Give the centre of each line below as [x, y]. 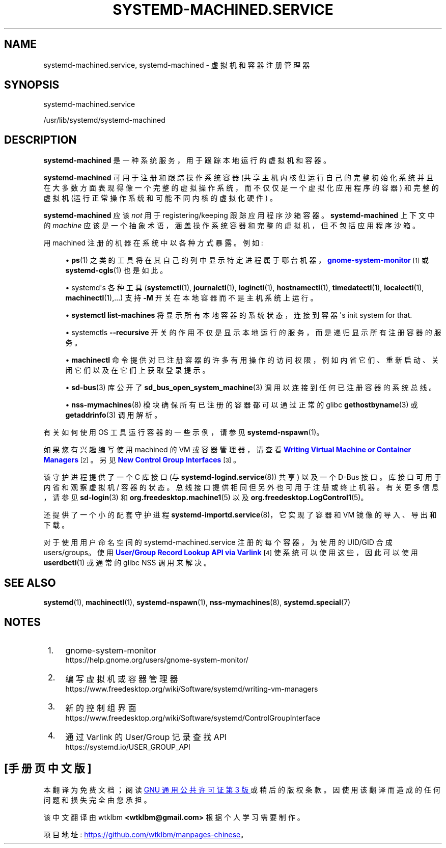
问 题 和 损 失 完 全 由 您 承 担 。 [97, 800]
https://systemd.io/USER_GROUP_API [128, 747]
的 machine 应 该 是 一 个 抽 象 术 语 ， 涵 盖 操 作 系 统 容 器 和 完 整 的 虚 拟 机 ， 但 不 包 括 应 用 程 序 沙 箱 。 [231, 226]
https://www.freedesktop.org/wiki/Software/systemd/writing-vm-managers [192, 689]
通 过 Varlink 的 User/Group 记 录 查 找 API [146, 737]
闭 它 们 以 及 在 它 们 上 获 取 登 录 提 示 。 [137, 370]
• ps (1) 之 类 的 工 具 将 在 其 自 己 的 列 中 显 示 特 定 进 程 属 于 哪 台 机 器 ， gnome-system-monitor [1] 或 [247, 260]
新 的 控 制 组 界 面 [101, 708]
